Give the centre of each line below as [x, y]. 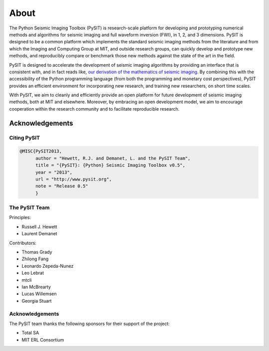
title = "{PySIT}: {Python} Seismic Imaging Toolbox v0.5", [110, 165]
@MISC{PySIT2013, [41, 151]
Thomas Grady [37, 252]
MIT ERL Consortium [43, 340]
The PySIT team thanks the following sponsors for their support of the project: [89, 324]
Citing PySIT [25, 138]
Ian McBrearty [36, 287]
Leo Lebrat [33, 273]
